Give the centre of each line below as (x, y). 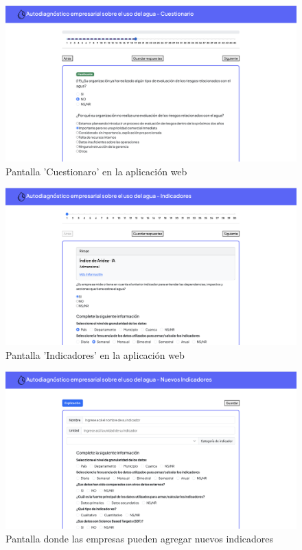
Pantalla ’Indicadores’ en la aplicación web (95, 354)
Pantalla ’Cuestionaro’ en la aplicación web (96, 171)
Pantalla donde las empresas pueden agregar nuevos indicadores (140, 538)
